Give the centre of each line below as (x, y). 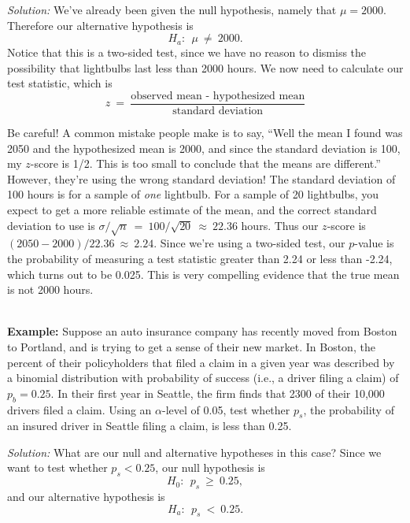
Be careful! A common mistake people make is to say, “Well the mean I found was (205, 133)
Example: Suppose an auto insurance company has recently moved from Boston (202, 331)
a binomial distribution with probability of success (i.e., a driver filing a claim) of (203, 378)
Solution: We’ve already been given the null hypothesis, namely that (172, 9)
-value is (374, 243)
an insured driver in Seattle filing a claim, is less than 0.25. (150, 426)
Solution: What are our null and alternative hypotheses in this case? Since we (194, 452)
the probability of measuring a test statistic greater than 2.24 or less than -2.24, (200, 258)
